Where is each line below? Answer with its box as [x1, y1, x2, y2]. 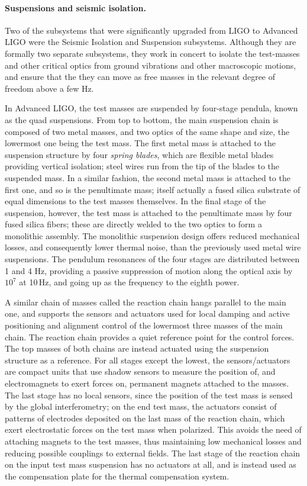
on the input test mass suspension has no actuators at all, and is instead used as [5, 458, 296, 471]
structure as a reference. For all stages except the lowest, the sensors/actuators [5, 353, 290, 366]
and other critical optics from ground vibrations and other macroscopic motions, [5, 59, 296, 71]
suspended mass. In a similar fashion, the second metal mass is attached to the [5, 171, 290, 184]
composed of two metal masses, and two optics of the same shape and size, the [5, 125, 290, 137]
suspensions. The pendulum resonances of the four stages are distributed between [5, 253, 300, 265]
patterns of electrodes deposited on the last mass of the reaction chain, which [5, 411, 285, 424]
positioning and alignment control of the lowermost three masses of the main [5, 319, 283, 331]
